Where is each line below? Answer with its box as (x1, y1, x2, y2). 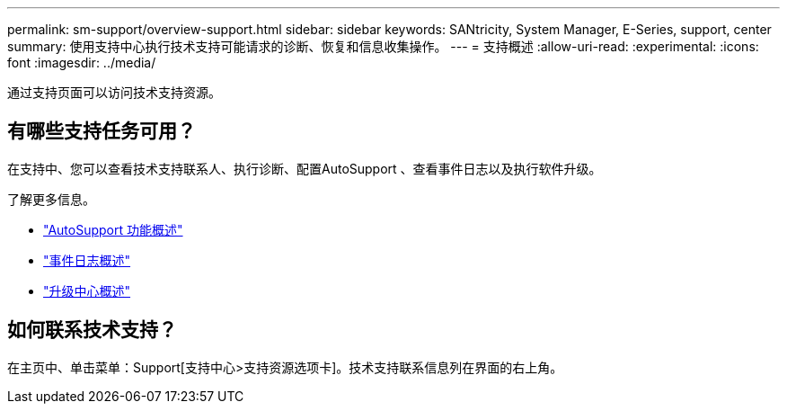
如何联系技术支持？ (7, 318, 177, 342)
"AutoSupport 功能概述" (43, 221, 183, 237)
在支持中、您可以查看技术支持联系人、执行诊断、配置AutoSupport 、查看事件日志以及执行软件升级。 (7, 160, 602, 176)
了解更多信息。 (7, 191, 95, 207)
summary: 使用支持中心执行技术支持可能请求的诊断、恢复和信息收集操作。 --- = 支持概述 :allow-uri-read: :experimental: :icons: (7, 39, 759, 54)
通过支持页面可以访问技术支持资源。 (7, 85, 221, 100)
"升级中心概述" (43, 282, 131, 299)
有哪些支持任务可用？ (7, 120, 196, 143)
